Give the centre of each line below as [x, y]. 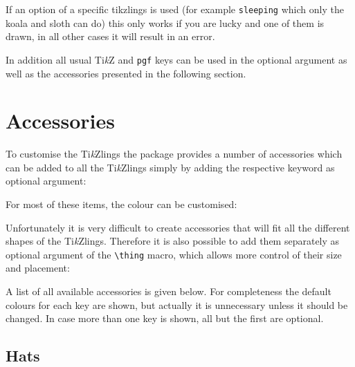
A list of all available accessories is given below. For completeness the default [169, 291]
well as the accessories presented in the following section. [126, 73]
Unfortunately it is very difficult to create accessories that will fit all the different [178, 227]
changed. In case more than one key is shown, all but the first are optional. [165, 318]
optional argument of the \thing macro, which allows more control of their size [174, 254]
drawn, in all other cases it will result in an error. [110, 36]
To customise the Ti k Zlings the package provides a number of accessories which [174, 154]
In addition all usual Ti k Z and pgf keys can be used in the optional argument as [176, 59]
